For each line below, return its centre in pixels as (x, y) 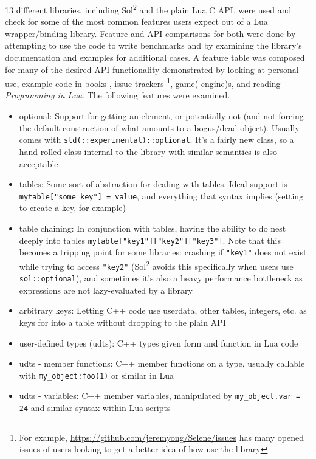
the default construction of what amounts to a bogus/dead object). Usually (159, 127)
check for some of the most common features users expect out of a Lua (136, 22)
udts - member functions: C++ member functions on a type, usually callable (162, 363)
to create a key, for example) (72, 208)
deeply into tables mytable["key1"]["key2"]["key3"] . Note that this (150, 240)
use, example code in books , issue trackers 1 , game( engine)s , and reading (143, 82)
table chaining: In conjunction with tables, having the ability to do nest (153, 228)
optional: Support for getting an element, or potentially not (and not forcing (161, 116)
